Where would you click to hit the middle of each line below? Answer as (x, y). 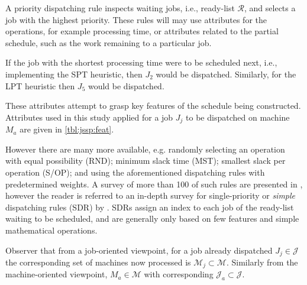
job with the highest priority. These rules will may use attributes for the (136, 19)
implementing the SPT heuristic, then (74, 74)
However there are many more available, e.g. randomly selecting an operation (145, 149)
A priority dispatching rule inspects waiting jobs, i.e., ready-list (120, 8)
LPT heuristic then (40, 85)
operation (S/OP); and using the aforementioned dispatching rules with (135, 172)
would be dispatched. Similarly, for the (226, 74)
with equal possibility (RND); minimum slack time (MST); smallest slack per (146, 161)
